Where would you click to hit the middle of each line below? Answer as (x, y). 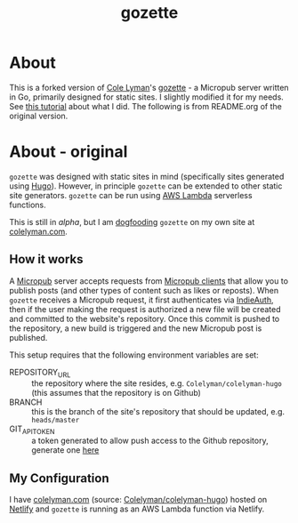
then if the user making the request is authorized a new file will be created (145, 309)
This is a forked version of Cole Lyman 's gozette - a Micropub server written (149, 87)
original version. (39, 116)
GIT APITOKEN (32, 430)
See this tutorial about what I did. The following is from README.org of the (145, 106)
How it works (46, 259)
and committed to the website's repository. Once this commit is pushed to (145, 318)
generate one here (65, 450)
